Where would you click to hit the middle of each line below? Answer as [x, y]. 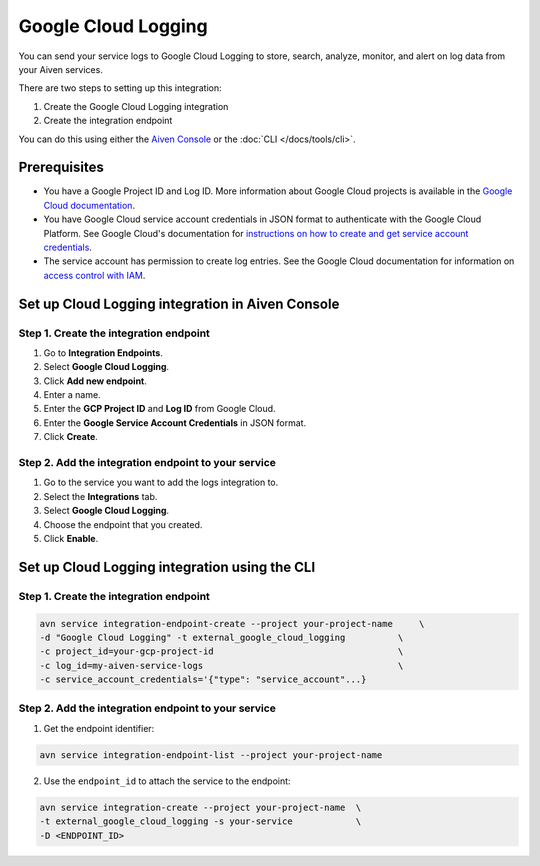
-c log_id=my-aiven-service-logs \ [221, 665]
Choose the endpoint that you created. [123, 524]
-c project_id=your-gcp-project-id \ [221, 651]
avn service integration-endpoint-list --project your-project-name [211, 754]
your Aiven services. [61, 69]
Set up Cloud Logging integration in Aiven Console [179, 303]
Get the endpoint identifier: [99, 728]
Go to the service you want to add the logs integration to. [161, 482]
